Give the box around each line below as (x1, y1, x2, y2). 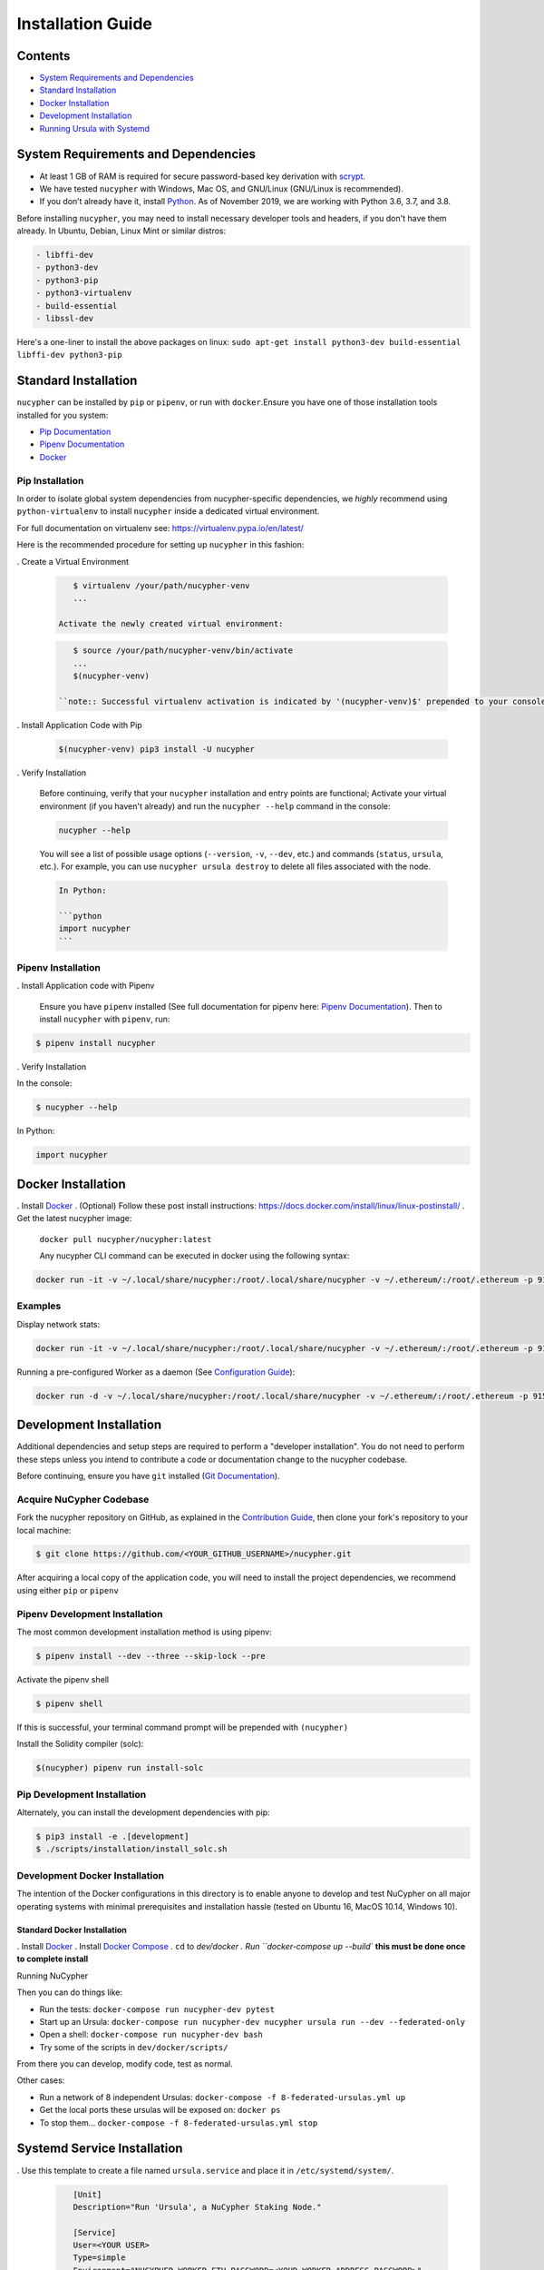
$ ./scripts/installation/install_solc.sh (35, 1844, 228, 1854)
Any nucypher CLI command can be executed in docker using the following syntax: (39, 1250, 350, 1261)
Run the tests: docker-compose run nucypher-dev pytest (39, 2003, 276, 2015)
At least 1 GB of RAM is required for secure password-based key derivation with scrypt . (39, 171, 366, 182)
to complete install (16, 1953, 89, 1965)
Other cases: (16, 2075, 65, 2086)
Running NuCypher (16, 1970, 89, 1981)
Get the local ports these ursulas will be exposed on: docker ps (39, 2105, 281, 2116)
